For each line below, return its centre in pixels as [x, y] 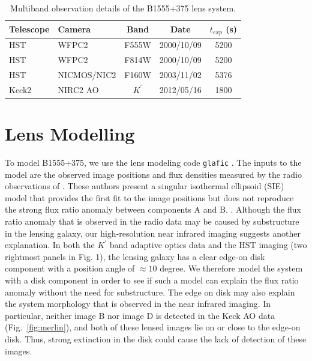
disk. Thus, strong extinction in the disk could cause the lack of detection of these [156, 339]
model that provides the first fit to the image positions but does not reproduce [149, 197]
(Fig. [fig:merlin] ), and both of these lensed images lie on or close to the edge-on [153, 327]
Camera [74, 29]
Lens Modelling [70, 134]
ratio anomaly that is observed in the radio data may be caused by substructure [152, 221]
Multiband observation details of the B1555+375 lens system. [123, 8]
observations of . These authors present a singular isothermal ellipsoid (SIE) [145, 186]
